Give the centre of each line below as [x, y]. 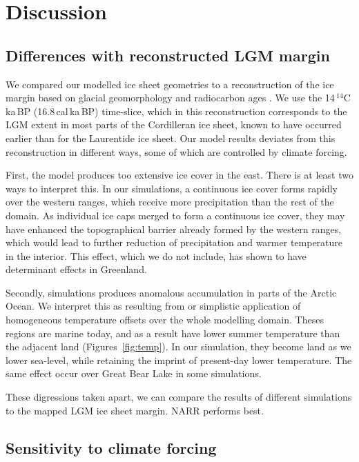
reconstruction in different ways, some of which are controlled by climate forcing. [176, 151]
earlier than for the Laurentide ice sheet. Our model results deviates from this [171, 138]
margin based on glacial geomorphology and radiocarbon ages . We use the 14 [170, 98]
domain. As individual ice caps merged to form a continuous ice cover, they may [175, 215]
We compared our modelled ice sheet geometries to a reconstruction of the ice [170, 84]
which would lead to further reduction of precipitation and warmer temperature [174, 242]
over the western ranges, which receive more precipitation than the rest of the [170, 202]
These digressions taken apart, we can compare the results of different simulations [179, 397]
